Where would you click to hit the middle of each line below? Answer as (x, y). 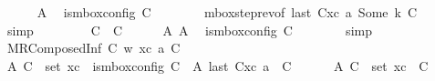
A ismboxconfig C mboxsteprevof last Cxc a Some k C (227, 12)
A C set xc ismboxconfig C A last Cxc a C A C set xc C (217, 65)
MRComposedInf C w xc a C (93, 48)
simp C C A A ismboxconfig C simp (189, 30)
